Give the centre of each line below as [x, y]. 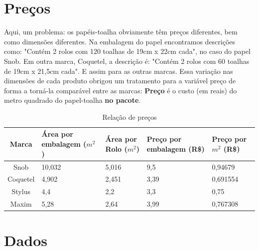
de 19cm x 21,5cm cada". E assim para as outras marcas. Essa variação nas [119, 71]
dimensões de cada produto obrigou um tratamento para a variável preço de [120, 81]
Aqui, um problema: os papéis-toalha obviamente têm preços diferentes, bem [121, 32]
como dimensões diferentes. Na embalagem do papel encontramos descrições [120, 41]
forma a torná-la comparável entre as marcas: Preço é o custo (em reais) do [121, 90]
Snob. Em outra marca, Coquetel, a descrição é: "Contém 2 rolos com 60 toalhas [127, 61]
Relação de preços [129, 117]
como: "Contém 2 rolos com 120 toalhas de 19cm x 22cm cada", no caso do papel [127, 51]
